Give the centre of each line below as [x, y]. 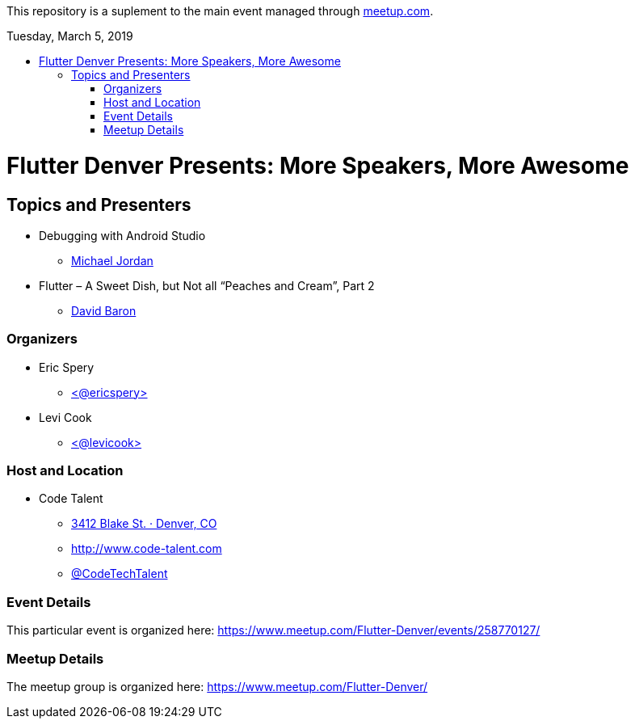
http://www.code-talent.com [147, 549]
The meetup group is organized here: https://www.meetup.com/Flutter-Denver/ [217, 686]
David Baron [104, 310]
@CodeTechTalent [120, 574]
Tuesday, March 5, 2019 [70, 36]
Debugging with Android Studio [122, 235]
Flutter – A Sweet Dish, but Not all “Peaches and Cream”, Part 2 [207, 285]
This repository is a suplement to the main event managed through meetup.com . [220, 11]
